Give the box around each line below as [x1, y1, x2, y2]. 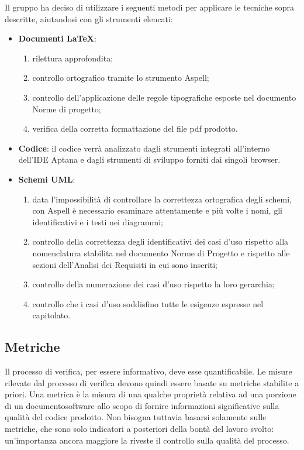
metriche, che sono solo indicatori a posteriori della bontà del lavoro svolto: [5, 422, 274, 435]
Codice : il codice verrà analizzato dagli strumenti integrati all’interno [18, 142, 270, 154]
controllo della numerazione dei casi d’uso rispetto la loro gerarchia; [32, 278, 275, 290]
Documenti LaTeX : [18, 32, 96, 44]
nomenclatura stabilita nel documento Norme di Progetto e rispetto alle [32, 246, 290, 259]
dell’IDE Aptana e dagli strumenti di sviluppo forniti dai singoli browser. [18, 153, 281, 166]
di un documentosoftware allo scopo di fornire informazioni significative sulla [5, 399, 279, 411]
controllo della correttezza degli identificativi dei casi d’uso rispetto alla [32, 235, 289, 248]
